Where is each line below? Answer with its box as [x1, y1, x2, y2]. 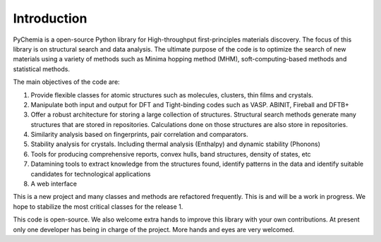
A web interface [30, 180, 78, 188]
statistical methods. [13, 64, 71, 73]
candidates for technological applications [30, 169, 151, 178]
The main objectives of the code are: [13, 78, 120, 86]
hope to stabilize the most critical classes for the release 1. [13, 202, 183, 211]
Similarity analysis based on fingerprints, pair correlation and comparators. [30, 131, 248, 139]
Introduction [13, 11, 87, 26]
